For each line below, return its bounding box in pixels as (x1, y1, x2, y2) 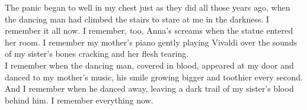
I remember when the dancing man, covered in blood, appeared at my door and (5, 59, 294, 71)
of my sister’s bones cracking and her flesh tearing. (5, 47, 189, 60)
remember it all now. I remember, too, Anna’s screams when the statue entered (5, 24, 293, 37)
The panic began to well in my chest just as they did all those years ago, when (5, 1, 290, 13)
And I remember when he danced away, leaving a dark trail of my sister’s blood (5, 82, 294, 95)
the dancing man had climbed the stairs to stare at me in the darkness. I (5, 12, 270, 25)
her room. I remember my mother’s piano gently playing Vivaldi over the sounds (5, 35, 298, 48)
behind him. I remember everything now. (5, 93, 153, 106)
